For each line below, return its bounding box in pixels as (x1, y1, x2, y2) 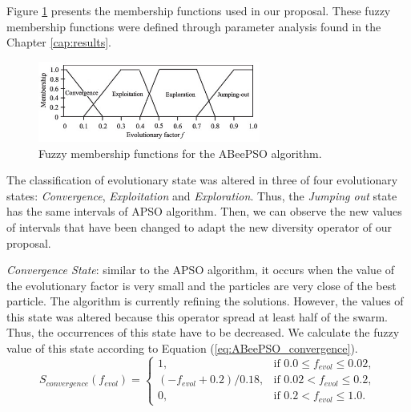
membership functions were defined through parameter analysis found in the (6, 18, 381, 34)
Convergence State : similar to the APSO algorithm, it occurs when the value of (6, 261, 395, 278)
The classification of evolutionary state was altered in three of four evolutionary (6, 172, 398, 188)
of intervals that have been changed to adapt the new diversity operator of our (6, 218, 393, 235)
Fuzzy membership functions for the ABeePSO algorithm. (38, 144, 322, 161)
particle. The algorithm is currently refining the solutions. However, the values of (6, 293, 404, 309)
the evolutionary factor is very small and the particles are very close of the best (6, 277, 397, 293)
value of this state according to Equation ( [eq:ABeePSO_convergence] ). (6, 340, 358, 357)
